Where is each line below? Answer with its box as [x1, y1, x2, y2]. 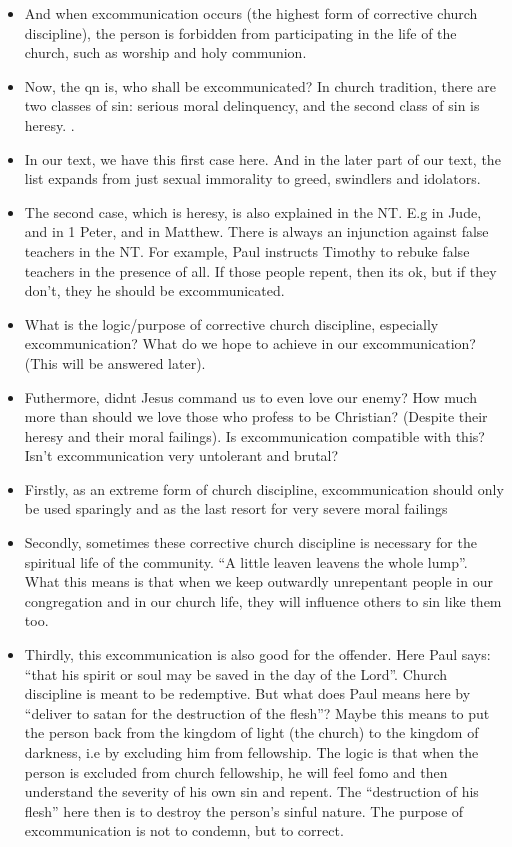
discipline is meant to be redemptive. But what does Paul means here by [24, 683, 471, 704]
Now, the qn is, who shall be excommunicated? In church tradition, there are [24, 75, 497, 96]
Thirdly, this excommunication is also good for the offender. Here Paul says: [24, 644, 491, 665]
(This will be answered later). [24, 352, 206, 373]
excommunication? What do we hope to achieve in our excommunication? [24, 333, 476, 354]
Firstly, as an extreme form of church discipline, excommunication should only [24, 478, 504, 499]
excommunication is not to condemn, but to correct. [24, 820, 344, 841]
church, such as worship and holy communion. [24, 42, 307, 63]
